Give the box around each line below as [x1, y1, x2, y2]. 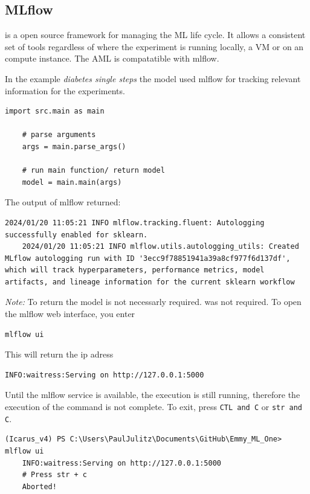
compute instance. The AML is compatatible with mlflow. [5, 52, 219, 65]
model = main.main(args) [22, 178, 122, 187]
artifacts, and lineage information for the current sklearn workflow [5, 277, 295, 286]
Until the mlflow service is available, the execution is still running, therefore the [5, 388, 300, 401]
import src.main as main [5, 107, 105, 116]
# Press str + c [22, 470, 88, 480]
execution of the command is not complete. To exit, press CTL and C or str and [5, 400, 303, 413]
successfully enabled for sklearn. [5, 230, 148, 239]
